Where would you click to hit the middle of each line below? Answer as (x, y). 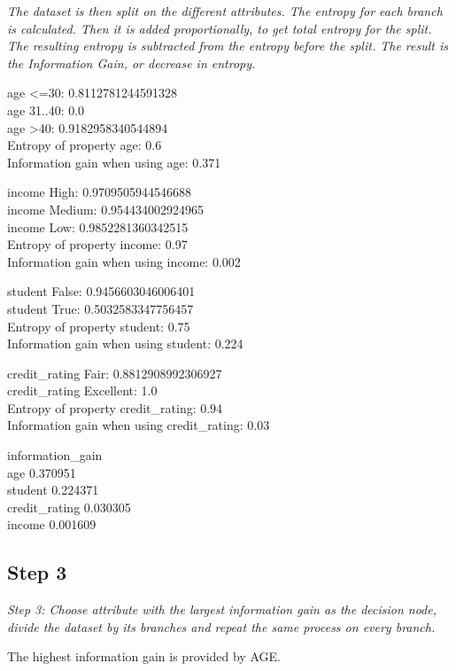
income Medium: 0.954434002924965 (106, 209)
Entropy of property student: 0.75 (99, 326)
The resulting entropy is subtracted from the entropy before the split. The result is (228, 46)
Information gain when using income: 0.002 (124, 261)
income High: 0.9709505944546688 (100, 192)
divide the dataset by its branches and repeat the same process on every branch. (221, 626)
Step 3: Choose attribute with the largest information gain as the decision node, (222, 609)
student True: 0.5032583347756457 (100, 308)
